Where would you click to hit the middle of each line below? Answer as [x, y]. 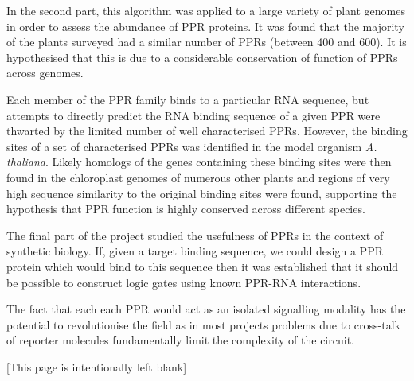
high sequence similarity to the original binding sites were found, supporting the [202, 193]
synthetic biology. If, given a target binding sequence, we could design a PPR [195, 251]
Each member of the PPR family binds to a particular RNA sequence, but [188, 99]
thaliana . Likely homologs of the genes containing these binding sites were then [199, 162]
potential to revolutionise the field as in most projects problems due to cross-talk [203, 324]
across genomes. [45, 73]
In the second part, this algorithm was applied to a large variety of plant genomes [206, 10]
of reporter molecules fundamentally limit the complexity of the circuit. [180, 340]
